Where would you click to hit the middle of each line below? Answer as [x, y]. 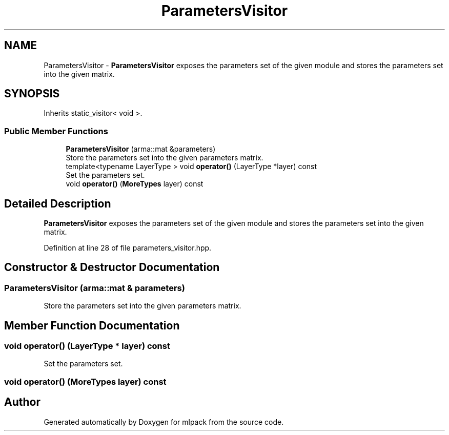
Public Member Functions [56, 131]
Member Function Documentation [92, 325]
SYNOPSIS [32, 94]
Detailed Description [58, 203]
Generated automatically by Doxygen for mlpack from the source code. [164, 422]
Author [22, 402]
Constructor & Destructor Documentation [112, 267]
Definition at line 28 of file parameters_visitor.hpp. [128, 248]
